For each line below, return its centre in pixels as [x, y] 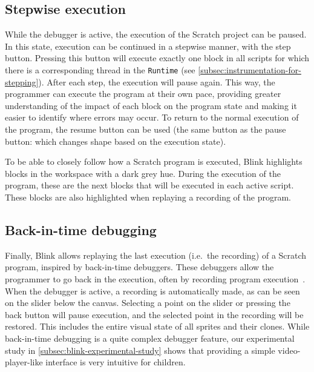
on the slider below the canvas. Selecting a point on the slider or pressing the [148, 303]
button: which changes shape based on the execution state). [116, 141]
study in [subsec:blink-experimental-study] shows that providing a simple [140, 350]
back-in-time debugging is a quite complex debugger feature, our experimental [150, 338]
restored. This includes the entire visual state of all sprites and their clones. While [157, 326]
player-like [24, 362]
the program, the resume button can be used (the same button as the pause [146, 129]
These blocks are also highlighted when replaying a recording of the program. [148, 197]
